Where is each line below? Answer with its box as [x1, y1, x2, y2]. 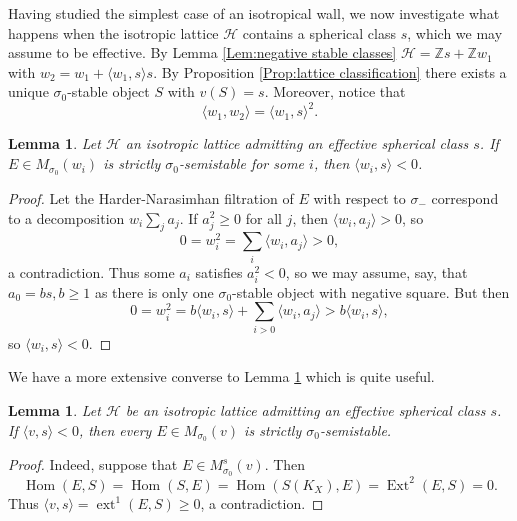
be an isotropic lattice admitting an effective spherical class [125, 399, 486, 420]
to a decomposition [8, 207, 125, 228]
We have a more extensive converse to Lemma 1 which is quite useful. [8, 366, 435, 387]
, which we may [407, 22, 503, 43]
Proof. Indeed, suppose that [8, 454, 178, 475]
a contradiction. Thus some [8, 261, 175, 282]
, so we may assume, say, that [285, 261, 468, 282]
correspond [431, 187, 499, 208]
